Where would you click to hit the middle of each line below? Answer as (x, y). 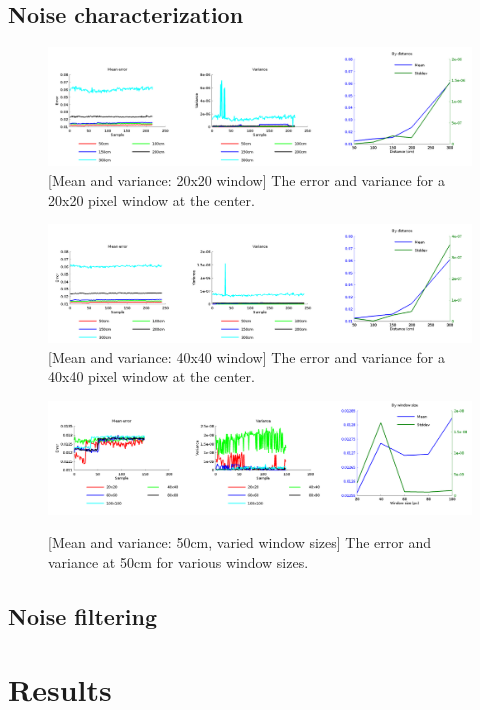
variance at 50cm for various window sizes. (178, 561)
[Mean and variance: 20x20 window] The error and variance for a (246, 180)
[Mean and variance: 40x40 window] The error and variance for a (246, 356)
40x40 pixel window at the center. (151, 376)
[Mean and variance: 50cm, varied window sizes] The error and (239, 542)
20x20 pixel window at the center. (151, 199)
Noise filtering (83, 615)
